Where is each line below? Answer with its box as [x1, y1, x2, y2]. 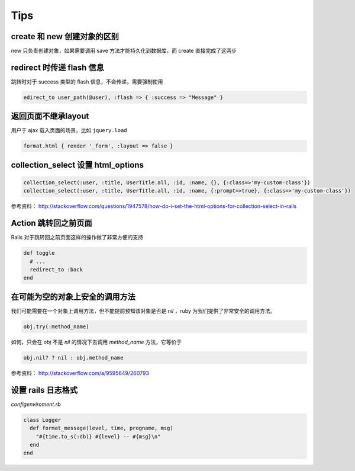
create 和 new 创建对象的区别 [11, 31, 120, 41]
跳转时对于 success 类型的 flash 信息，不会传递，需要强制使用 [11, 78, 163, 85]
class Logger [23, 416, 62, 423]
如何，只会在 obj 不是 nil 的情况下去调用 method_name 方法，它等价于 [11, 338, 182, 345]
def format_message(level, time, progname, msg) [30, 425, 174, 432]
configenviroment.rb [11, 400, 62, 408]
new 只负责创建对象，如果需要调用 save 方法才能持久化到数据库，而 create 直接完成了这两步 [11, 47, 237, 55]
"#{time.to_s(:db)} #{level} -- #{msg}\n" [35, 433, 161, 440]
